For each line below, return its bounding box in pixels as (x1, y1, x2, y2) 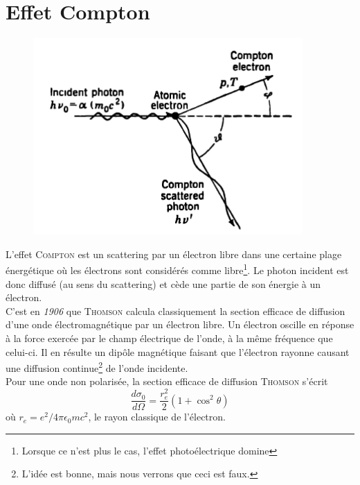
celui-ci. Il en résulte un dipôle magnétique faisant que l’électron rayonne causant (6, 344, 350, 359)
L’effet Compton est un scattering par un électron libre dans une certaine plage (6, 246, 342, 261)
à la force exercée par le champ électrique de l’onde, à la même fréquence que (6, 330, 333, 345)
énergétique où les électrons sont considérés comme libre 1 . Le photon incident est (6, 261, 349, 277)
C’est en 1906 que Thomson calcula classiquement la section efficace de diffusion (6, 303, 345, 318)
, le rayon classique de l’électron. (88, 409, 226, 424)
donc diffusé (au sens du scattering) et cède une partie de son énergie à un (6, 276, 321, 291)
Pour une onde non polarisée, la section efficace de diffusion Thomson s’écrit (6, 374, 328, 389)
